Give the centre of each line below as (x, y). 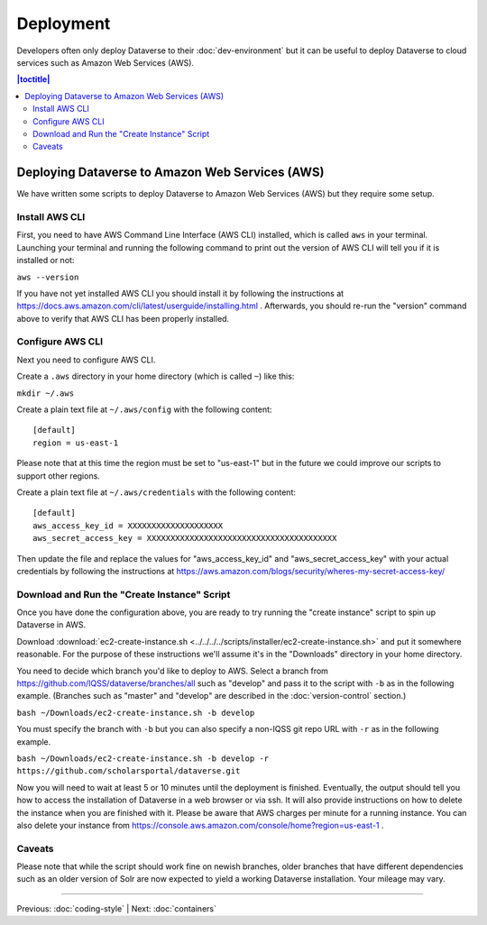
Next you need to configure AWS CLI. (86, 360)
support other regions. (59, 476)
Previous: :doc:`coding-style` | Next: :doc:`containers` (116, 908)
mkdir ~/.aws (46, 393)
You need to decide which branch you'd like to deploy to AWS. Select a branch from (173, 671)
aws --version (48, 277)
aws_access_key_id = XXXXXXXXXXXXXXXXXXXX (128, 526)
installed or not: (46, 261)
